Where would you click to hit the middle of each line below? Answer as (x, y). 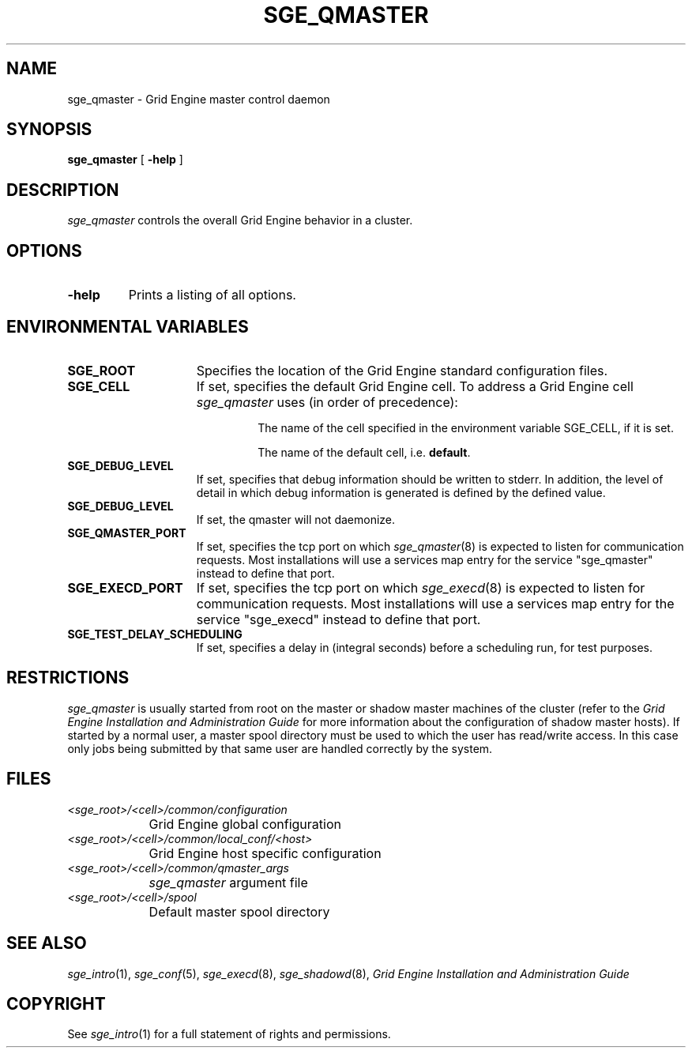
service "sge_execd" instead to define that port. (338, 619)
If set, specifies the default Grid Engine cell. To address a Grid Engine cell (415, 386)
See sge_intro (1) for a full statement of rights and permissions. (229, 1034)
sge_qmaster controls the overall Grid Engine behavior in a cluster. (240, 220)
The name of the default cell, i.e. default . (364, 452)
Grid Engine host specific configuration (265, 853)
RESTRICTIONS (68, 678)
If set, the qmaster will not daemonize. (296, 519)
